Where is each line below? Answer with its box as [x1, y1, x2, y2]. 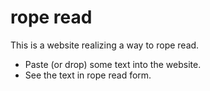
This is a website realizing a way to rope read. [10, 39, 200, 51]
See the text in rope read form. [24, 69, 152, 81]
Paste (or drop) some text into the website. [24, 58, 202, 70]
